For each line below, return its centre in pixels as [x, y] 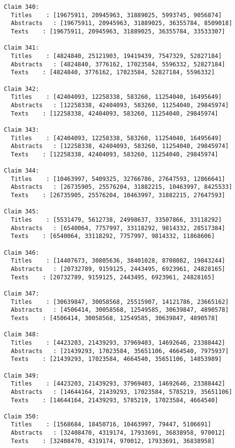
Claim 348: [22, 335]
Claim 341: [22, 48]
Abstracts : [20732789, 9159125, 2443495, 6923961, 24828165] [118, 269]
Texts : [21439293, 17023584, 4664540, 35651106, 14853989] [116, 359]
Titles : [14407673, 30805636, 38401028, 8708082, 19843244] [118, 261]
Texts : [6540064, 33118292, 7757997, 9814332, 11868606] [113, 236]
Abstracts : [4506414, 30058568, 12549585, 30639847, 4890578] [120, 310]
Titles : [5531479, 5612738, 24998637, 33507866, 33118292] [116, 220]
